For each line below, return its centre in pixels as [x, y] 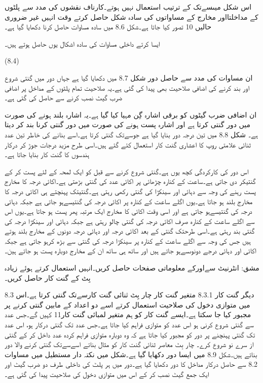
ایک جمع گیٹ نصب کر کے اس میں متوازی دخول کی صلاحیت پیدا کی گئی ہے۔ [107, 374]
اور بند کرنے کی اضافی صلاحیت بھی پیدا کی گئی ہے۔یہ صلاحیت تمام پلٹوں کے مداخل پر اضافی [127, 87]
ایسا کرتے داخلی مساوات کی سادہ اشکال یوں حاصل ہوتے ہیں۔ [82, 43]
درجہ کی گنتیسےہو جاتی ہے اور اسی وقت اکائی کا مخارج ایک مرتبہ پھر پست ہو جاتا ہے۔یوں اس [128, 211]
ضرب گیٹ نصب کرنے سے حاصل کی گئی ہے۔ [64, 98]
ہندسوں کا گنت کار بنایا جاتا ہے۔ [47, 154]
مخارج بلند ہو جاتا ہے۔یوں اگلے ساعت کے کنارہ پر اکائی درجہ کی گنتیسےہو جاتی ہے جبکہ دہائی [129, 201]
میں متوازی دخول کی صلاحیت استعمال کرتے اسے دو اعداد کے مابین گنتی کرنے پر [127, 304]
